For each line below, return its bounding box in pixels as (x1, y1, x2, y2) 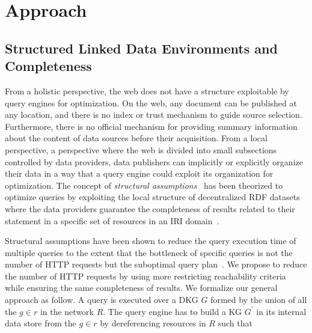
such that (218, 317, 252, 329)
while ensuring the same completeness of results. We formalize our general (5, 281, 278, 294)
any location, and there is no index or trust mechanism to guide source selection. (5, 108, 302, 121)
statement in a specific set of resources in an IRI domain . (5, 214, 219, 227)
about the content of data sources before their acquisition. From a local (5, 132, 268, 144)
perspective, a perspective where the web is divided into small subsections (5, 143, 277, 156)
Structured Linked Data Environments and (5, 38, 278, 57)
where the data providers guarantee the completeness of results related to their (5, 202, 295, 215)
